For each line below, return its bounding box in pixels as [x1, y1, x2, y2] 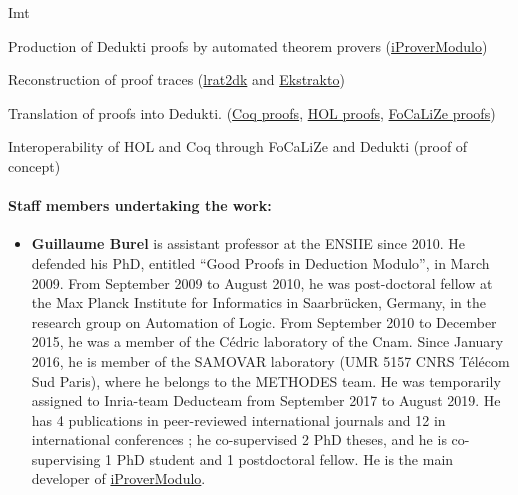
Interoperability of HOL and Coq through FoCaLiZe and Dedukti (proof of [8, 136, 468, 157]
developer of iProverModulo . [31, 468, 206, 489]
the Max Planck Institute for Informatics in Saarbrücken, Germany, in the [31, 292, 486, 313]
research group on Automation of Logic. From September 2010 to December [31, 311, 497, 332]
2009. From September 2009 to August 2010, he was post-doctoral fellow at [31, 272, 493, 293]
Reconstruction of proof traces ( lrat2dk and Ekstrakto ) [8, 69, 345, 90]
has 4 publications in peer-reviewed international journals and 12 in [31, 409, 446, 430]
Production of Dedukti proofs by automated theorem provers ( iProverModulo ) [8, 35, 488, 56]
